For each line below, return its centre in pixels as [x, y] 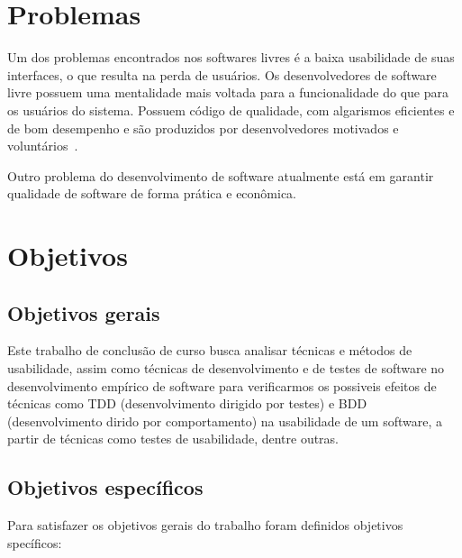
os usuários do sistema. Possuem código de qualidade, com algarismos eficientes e [231, 110]
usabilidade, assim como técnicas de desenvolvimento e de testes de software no [226, 368]
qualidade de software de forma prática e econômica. [152, 193]
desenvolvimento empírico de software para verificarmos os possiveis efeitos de [222, 385]
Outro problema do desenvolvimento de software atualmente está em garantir [221, 175]
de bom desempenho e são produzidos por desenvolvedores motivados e [203, 128]
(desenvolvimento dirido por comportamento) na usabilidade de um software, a [225, 421]
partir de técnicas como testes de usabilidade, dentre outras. [173, 439]
